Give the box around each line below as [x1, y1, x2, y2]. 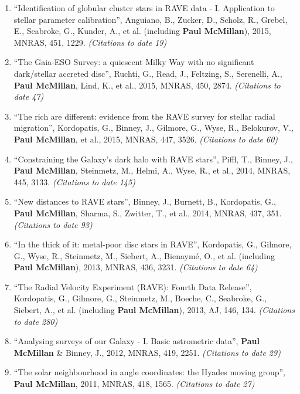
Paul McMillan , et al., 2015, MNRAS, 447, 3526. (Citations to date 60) [13, 133, 278, 145]
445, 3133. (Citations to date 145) [13, 175, 135, 188]
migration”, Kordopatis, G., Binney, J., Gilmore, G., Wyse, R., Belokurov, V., [13, 121, 294, 134]
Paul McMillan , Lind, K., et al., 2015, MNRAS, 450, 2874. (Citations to [13, 79, 281, 91]
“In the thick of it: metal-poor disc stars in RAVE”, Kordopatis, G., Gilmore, [13, 238, 292, 250]
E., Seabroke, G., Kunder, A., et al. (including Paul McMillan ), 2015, [13, 25, 271, 37]
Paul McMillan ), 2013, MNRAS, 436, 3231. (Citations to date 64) [13, 261, 258, 273]
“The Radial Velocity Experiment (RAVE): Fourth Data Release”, [13, 280, 252, 293]
